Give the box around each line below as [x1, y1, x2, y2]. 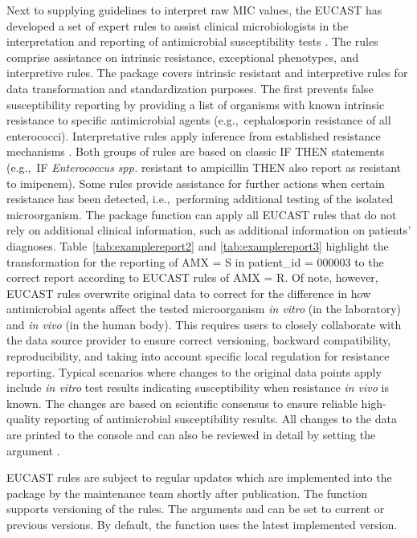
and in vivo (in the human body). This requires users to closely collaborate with [6, 316, 402, 332]
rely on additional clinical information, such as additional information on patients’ [6, 222, 411, 238]
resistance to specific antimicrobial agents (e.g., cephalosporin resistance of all [6, 112, 391, 128]
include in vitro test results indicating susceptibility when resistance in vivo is [6, 379, 390, 396]
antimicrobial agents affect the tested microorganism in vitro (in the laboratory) [6, 300, 402, 317]
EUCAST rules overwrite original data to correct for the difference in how [6, 284, 371, 301]
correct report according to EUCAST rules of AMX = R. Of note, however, [6, 269, 378, 286]
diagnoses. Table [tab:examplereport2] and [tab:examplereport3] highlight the [6, 237, 389, 254]
